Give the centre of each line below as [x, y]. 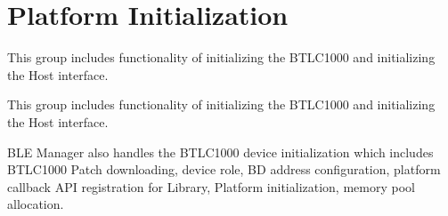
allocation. [36, 204]
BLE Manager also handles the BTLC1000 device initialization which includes [220, 152]
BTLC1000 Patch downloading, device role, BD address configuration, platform [224, 169]
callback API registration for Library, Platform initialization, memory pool [211, 186]
